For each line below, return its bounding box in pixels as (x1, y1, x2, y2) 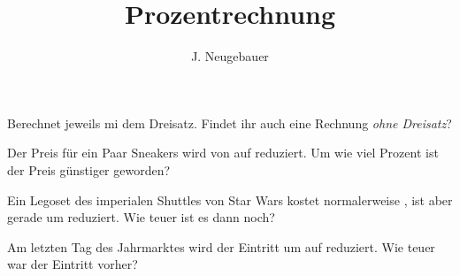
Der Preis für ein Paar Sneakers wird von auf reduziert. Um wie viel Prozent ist (7, 143, 439, 162)
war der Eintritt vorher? (7, 255, 138, 273)
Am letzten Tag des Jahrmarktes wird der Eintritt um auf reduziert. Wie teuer (7, 237, 435, 256)
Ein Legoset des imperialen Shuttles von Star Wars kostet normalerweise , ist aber (7, 190, 453, 209)
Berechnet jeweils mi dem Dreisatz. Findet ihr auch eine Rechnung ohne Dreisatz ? (7, 113, 452, 132)
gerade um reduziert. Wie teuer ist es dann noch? (7, 208, 275, 226)
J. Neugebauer (191, 47, 269, 65)
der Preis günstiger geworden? (7, 160, 171, 179)
